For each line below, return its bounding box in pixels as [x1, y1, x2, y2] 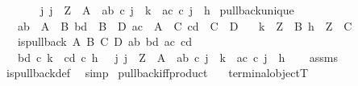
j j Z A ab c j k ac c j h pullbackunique [40, 2, 294, 18]
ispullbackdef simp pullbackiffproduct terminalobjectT [6, 64, 309, 81]
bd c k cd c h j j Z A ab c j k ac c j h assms [17, 48, 338, 65]
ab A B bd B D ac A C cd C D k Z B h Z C [17, 17, 352, 34]
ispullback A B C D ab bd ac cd [17, 33, 192, 50]
